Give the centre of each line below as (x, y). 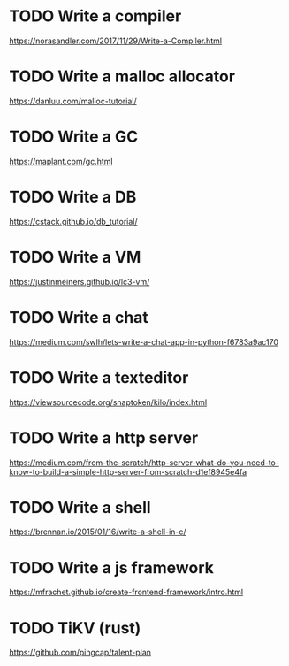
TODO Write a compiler (95, 16)
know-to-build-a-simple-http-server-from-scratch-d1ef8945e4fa (128, 471)
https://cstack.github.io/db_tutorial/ (74, 221)
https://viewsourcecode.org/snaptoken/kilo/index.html (108, 402)
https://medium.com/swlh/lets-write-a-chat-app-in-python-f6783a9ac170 (144, 341)
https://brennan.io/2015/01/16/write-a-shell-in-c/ (98, 532)
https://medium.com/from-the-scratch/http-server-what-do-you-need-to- (144, 463)
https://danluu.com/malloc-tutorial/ (73, 101)
